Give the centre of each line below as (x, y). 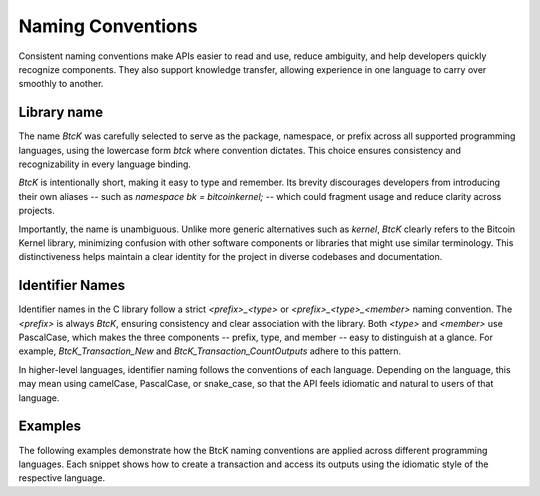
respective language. (62, 478)
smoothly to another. (61, 84)
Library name (61, 112)
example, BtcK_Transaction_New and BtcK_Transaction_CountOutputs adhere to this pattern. (210, 351)
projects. (36, 211)
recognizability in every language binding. (105, 164)
